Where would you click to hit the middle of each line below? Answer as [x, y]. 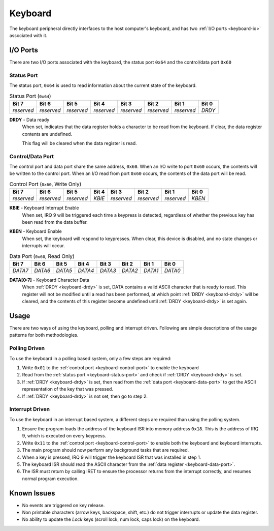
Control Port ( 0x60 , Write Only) [45, 184]
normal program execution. [50, 479]
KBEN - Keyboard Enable [36, 231]
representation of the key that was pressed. [68, 389]
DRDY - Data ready [29, 120]
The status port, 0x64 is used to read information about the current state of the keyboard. [103, 85]
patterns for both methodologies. [44, 335]
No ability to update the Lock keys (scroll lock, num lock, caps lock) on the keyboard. [111, 519]
